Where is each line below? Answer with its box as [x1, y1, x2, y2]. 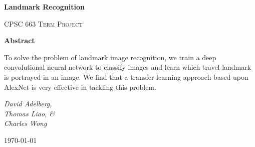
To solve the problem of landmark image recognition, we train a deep [4, 52, 216, 62]
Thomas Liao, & [4, 108, 55, 118]
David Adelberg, [4, 98, 52, 109]
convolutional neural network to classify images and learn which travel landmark [4, 62, 251, 72]
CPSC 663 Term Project [4, 18, 83, 29]
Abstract [4, 35, 35, 46]
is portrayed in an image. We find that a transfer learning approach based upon [4, 71, 248, 82]
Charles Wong [4, 118, 47, 128]
